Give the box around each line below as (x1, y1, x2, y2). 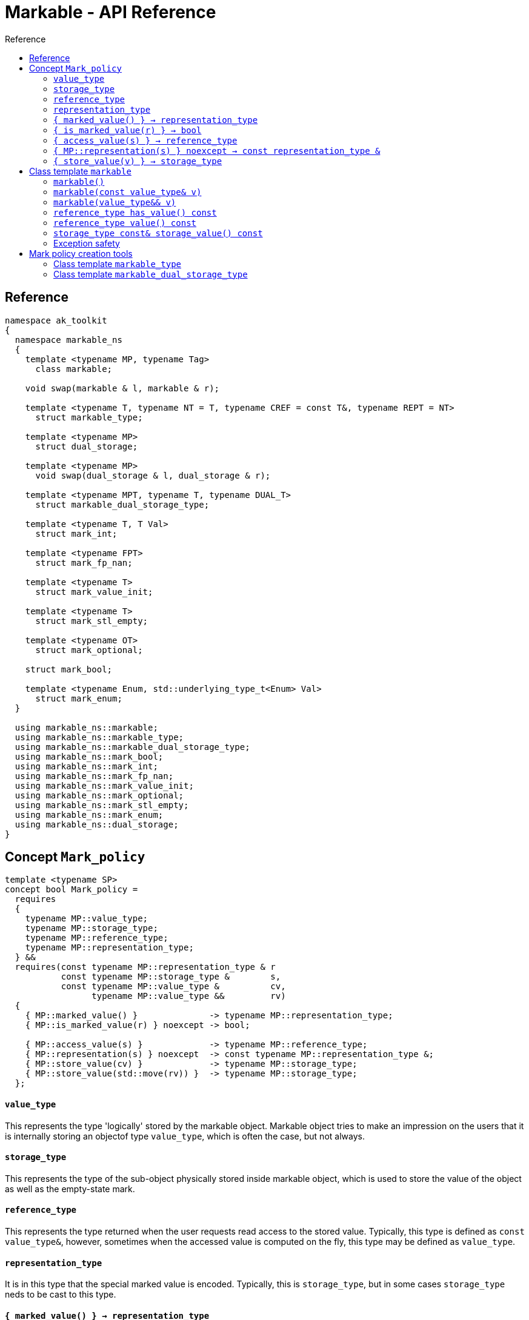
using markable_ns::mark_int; (15, 761, 158, 771)
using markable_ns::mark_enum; (15, 809, 164, 820)
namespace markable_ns (15, 334, 122, 345)
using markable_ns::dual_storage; (15, 819, 179, 829)
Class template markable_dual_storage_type (53, 268, 248, 279)
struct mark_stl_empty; (35, 615, 148, 626)
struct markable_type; (35, 412, 143, 422)
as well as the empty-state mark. (5, 1183, 135, 1194)
